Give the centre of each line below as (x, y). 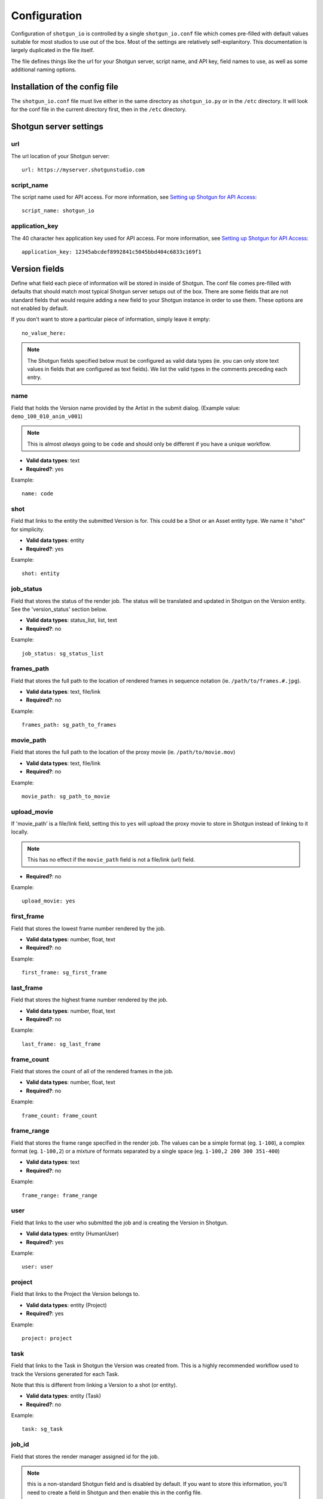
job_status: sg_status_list (63, 653)
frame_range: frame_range (60, 1195)
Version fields (38, 269)
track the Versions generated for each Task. (65, 1374)
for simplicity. (28, 529)
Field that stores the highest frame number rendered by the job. (89, 1000)
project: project (47, 1338)
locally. (20, 832)
